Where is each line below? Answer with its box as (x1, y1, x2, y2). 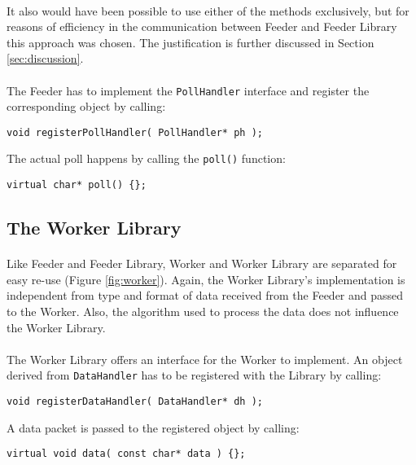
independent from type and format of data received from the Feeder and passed (7, 287, 404, 304)
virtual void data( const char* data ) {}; (7, 448, 246, 460)
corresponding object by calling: (7, 98, 166, 115)
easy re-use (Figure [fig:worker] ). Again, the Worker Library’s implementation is (7, 270, 405, 287)
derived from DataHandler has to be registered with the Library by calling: (7, 366, 382, 384)
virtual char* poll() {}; (7, 179, 147, 191)
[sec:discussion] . (7, 50, 84, 67)
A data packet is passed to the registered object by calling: (7, 419, 300, 436)
